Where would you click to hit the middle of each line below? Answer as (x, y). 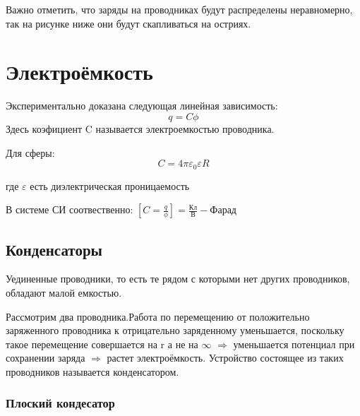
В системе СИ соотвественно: (70, 209)
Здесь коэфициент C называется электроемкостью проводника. (140, 128)
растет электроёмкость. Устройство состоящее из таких (225, 358)
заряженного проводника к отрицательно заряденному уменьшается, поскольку (175, 330)
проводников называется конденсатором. (92, 371)
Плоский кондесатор (60, 403)
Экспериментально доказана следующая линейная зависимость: (142, 106)
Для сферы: (30, 152)
